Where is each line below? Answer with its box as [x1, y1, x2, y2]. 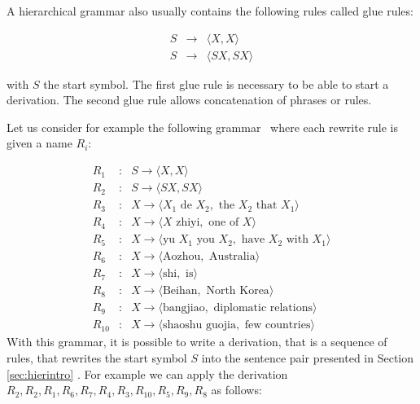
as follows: [211, 381, 262, 398]
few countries [244, 319, 311, 332]
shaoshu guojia [162, 319, 236, 332]
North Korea [206, 285, 269, 297]
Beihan [162, 285, 198, 297]
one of [208, 217, 239, 229]
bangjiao [162, 302, 205, 314]
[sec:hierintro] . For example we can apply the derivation [7, 365, 288, 382]
